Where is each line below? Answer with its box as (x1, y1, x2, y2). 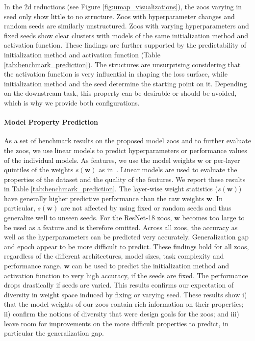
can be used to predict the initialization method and (72, 261, 229, 271)
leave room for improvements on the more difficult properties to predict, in (4, 318, 229, 328)
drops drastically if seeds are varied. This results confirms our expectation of (4, 280, 234, 290)
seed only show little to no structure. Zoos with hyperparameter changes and (4, 11, 235, 21)
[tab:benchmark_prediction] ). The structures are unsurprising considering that (4, 59, 241, 69)
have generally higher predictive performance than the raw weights (4, 193, 204, 203)
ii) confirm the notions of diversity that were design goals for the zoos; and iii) (4, 309, 239, 319)
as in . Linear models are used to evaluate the (99, 164, 237, 175)
